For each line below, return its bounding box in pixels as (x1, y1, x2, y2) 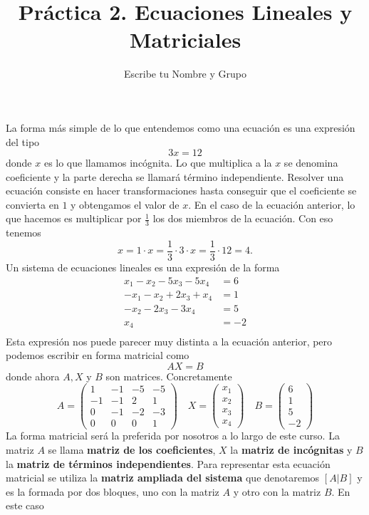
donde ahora (6, 368, 60, 383)
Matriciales (129, 25, 241, 54)
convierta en (6, 197, 59, 212)
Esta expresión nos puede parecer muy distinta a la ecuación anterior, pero (6, 333, 333, 348)
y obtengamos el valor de (71, 197, 180, 212)
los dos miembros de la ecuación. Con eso (152, 211, 333, 226)
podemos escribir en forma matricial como (6, 348, 189, 363)
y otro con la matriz (233, 484, 321, 499)
